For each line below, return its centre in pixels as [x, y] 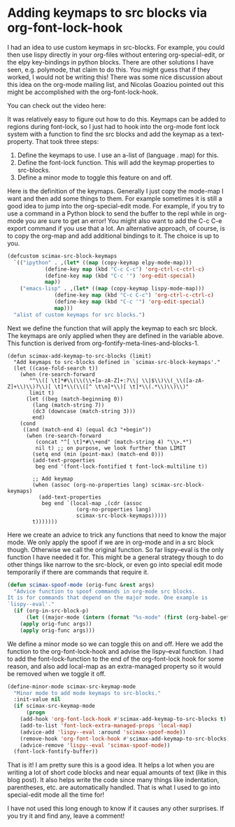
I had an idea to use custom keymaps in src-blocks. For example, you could [116, 47]
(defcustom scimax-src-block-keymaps [62, 256]
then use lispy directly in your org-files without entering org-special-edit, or [116, 55]
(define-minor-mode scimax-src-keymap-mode [72, 686]
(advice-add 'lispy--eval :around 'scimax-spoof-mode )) [103, 732]
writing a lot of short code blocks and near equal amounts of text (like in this [117, 772]
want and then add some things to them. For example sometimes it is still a [115, 199]
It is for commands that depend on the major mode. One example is [108, 598]
